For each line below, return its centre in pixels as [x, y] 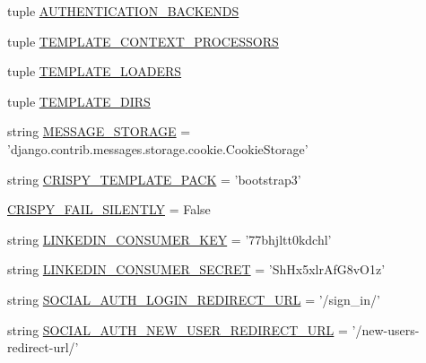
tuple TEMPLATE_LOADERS [95, 71]
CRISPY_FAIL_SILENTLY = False [109, 209]
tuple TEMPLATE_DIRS [79, 101]
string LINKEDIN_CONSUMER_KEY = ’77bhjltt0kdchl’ [170, 239]
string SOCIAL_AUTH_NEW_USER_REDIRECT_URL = [178, 329]
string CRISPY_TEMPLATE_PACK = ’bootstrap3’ [154, 179]
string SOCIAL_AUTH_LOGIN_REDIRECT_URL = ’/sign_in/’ [194, 299]
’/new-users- [386, 329]
